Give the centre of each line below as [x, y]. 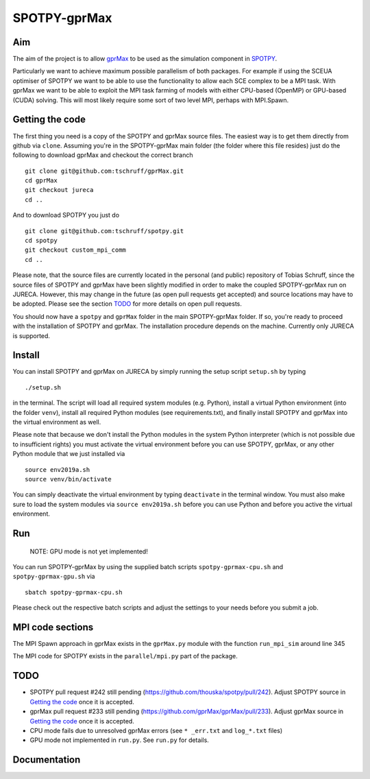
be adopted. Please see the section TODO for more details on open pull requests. [127, 304]
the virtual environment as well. [57, 422]
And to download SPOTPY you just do [66, 215]
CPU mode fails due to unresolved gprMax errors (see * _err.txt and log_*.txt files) [156, 730]
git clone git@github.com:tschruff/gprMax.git [104, 171]
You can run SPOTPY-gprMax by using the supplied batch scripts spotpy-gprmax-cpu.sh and [148, 566]
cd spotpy [41, 241]
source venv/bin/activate [69, 479]
